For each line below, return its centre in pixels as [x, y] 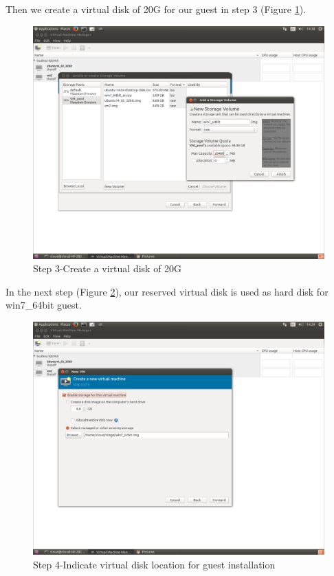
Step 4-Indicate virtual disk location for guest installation [154, 564]
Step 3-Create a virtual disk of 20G [108, 268]
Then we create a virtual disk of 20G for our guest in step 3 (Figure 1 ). [156, 9]
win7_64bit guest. [44, 305]
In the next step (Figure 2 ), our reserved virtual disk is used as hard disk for [167, 291]
